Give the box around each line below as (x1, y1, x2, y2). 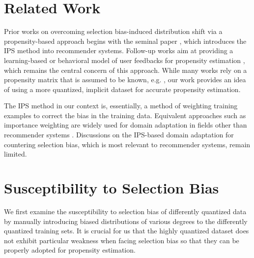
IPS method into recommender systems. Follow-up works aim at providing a (4, 45, 233, 56)
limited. (4, 149, 27, 159)
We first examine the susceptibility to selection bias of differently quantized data (4, 206, 247, 216)
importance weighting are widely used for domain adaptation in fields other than (4, 120, 247, 130)
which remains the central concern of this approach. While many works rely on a (4, 64, 247, 75)
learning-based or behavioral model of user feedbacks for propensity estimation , (4, 55, 245, 65)
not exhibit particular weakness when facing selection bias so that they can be (4, 235, 239, 245)
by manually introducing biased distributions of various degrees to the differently (4, 216, 248, 226)
